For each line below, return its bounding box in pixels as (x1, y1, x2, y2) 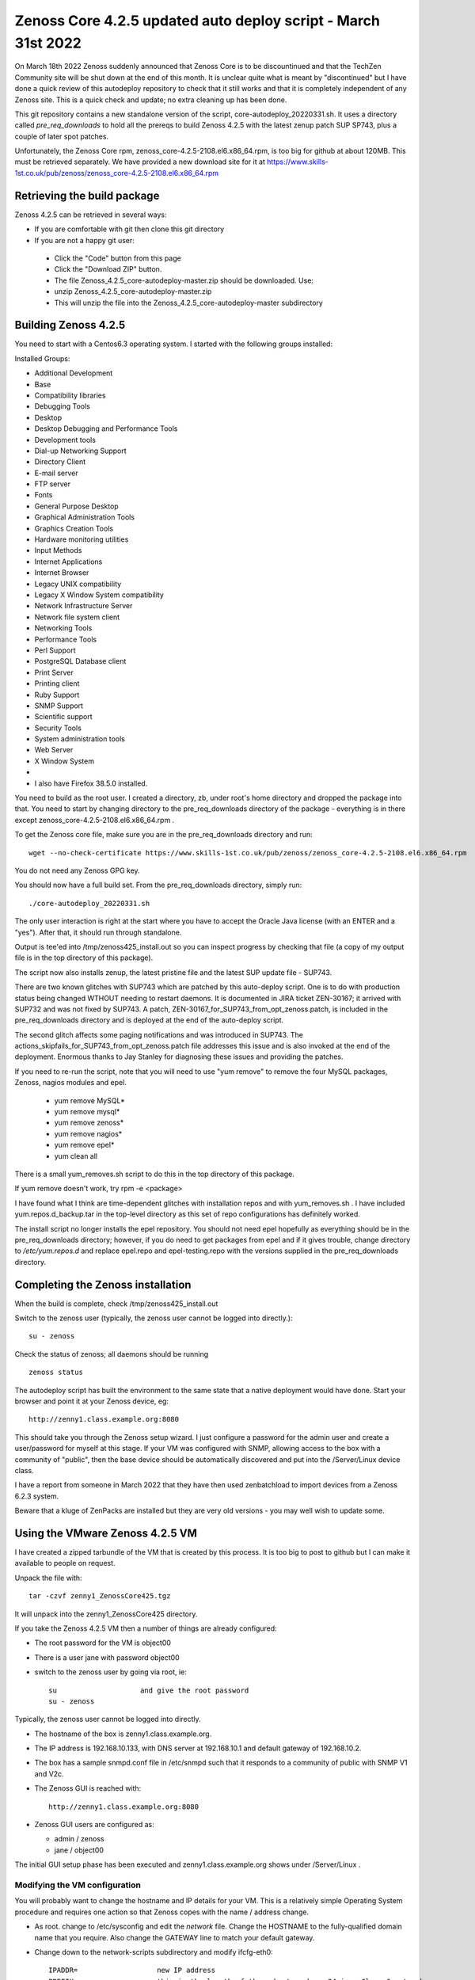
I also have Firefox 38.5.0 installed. (34, 779, 148, 788)
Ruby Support (34, 690, 80, 699)
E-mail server (34, 468, 78, 478)
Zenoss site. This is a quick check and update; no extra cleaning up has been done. (14, 95, 287, 105)
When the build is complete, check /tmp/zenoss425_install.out (14, 1299, 218, 1308)
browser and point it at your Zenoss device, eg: (14, 1396, 169, 1406)
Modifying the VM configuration (14, 1879, 142, 1891)
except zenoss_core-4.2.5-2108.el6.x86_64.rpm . (14, 815, 175, 824)
